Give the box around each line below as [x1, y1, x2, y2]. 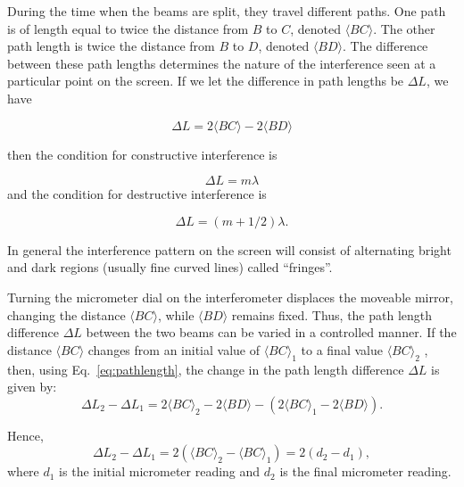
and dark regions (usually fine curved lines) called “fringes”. [7, 258, 333, 277]
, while [157, 305, 195, 324]
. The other [373, 19, 435, 37]
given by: [7, 377, 57, 396]
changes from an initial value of [87, 340, 260, 359]
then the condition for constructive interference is [7, 144, 278, 163]
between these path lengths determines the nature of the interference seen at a [7, 54, 436, 72]
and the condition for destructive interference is [7, 185, 267, 203]
